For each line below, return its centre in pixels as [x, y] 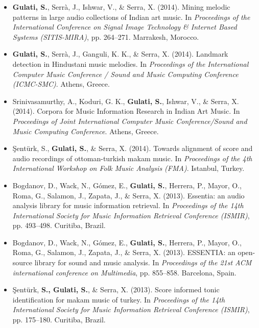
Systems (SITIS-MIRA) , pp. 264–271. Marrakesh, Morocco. [106, 36]
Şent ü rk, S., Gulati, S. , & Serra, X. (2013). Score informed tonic [116, 289]
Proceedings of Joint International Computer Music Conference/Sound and [130, 121]
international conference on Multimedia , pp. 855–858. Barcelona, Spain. [124, 272]
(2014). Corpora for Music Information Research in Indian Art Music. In [126, 111]
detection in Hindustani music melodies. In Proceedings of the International [131, 64]
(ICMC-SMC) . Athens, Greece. [61, 84]
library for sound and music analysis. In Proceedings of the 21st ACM [143, 262]
